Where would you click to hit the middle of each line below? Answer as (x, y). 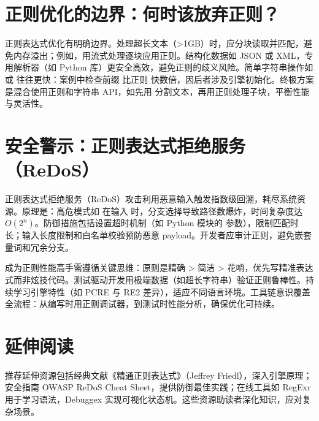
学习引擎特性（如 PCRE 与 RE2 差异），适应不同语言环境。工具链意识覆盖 (162, 291)
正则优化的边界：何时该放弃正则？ (143, 14)
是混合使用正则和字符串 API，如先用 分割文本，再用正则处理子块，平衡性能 (157, 91)
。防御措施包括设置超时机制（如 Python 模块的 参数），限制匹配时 (167, 223)
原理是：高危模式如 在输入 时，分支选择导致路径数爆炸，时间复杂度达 (162, 210)
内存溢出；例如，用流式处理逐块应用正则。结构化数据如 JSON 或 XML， (159, 55)
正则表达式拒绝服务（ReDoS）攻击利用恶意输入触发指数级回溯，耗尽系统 (151, 199)
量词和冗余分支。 (39, 247)
